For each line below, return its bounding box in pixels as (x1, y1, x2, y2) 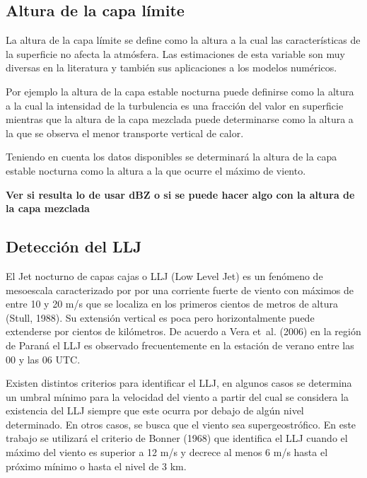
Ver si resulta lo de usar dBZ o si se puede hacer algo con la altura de (6, 187, 355, 202)
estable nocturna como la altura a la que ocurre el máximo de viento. (6, 163, 306, 177)
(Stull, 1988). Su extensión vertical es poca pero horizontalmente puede (6, 310, 315, 325)
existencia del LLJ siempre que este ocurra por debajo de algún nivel (6, 403, 304, 418)
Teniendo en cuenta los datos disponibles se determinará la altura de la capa (6, 149, 337, 164)
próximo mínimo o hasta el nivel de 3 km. (6, 458, 187, 473)
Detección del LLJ (6, 235, 142, 257)
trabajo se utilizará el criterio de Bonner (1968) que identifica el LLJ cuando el (6, 431, 348, 445)
